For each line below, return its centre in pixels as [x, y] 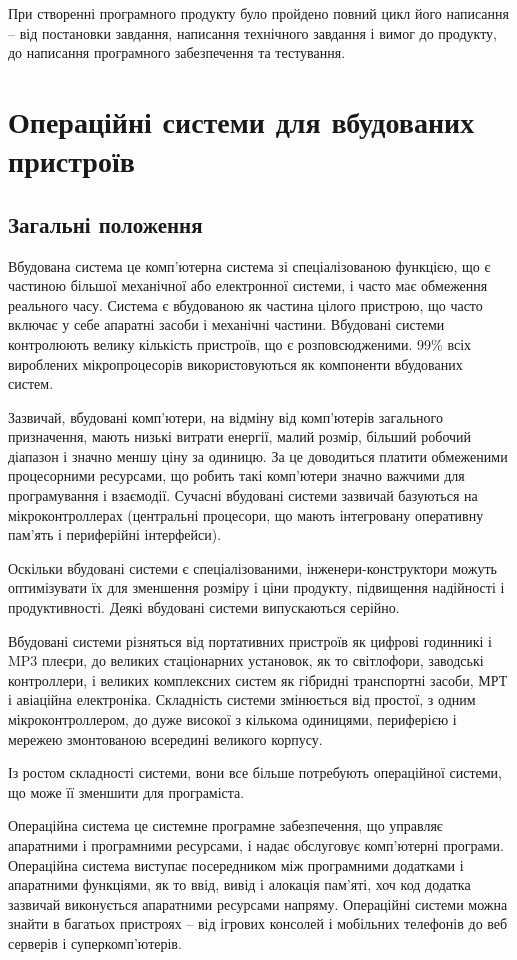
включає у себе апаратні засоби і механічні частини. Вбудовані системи [226, 324]
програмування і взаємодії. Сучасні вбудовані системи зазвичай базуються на [243, 495]
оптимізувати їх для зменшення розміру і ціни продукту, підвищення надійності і [256, 587]
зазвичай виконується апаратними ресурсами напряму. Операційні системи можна [258, 903]
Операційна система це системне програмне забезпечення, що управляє [225, 825]
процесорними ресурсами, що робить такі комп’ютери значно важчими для [236, 475]
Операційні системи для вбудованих [241, 120]
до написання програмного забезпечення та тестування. [177, 52]
